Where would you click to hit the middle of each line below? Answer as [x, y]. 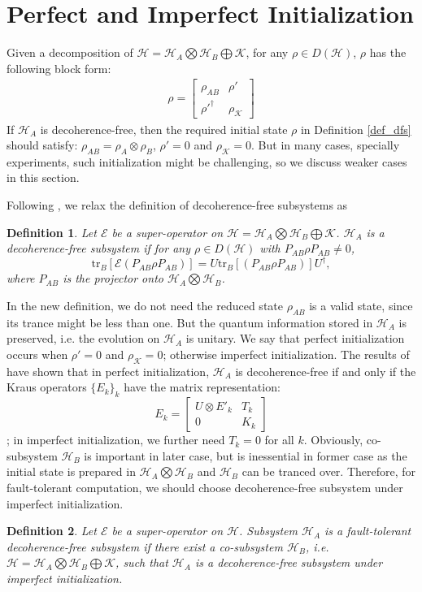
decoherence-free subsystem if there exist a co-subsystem [145, 546]
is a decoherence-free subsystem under [289, 562]
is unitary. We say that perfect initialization [295, 338]
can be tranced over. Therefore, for [329, 471]
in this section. [43, 177]
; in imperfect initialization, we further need [116, 440]
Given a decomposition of [70, 52]
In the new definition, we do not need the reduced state [145, 305]
